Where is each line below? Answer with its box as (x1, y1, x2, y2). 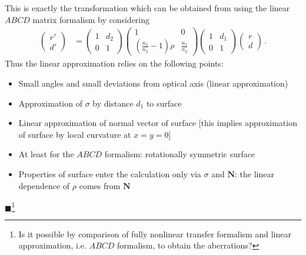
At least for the (18, 148, 74, 160)
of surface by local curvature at (18, 128, 131, 140)
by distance (92, 97, 134, 109)
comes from (79, 179, 121, 191)
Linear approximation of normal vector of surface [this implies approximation (18, 117, 297, 129)
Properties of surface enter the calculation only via (18, 167, 201, 180)
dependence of (18, 179, 70, 191)
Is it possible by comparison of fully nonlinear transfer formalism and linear (18, 227, 291, 240)
